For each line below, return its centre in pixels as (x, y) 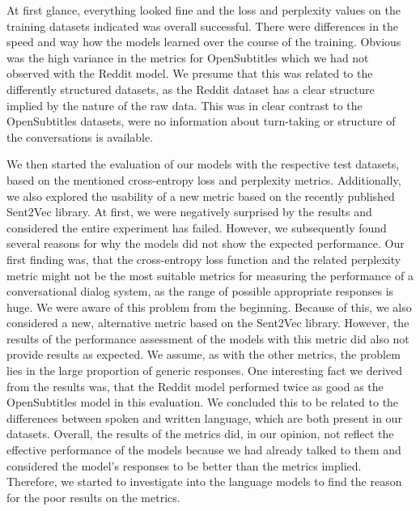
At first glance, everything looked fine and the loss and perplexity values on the (204, 10)
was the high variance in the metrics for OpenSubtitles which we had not (188, 57)
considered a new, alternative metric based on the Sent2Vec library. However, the (208, 323)
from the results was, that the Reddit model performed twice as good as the (195, 386)
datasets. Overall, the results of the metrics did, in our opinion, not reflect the (200, 434)
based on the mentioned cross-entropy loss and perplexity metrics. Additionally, (204, 179)
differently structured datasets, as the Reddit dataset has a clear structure (191, 89)
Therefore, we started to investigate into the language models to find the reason (204, 481)
